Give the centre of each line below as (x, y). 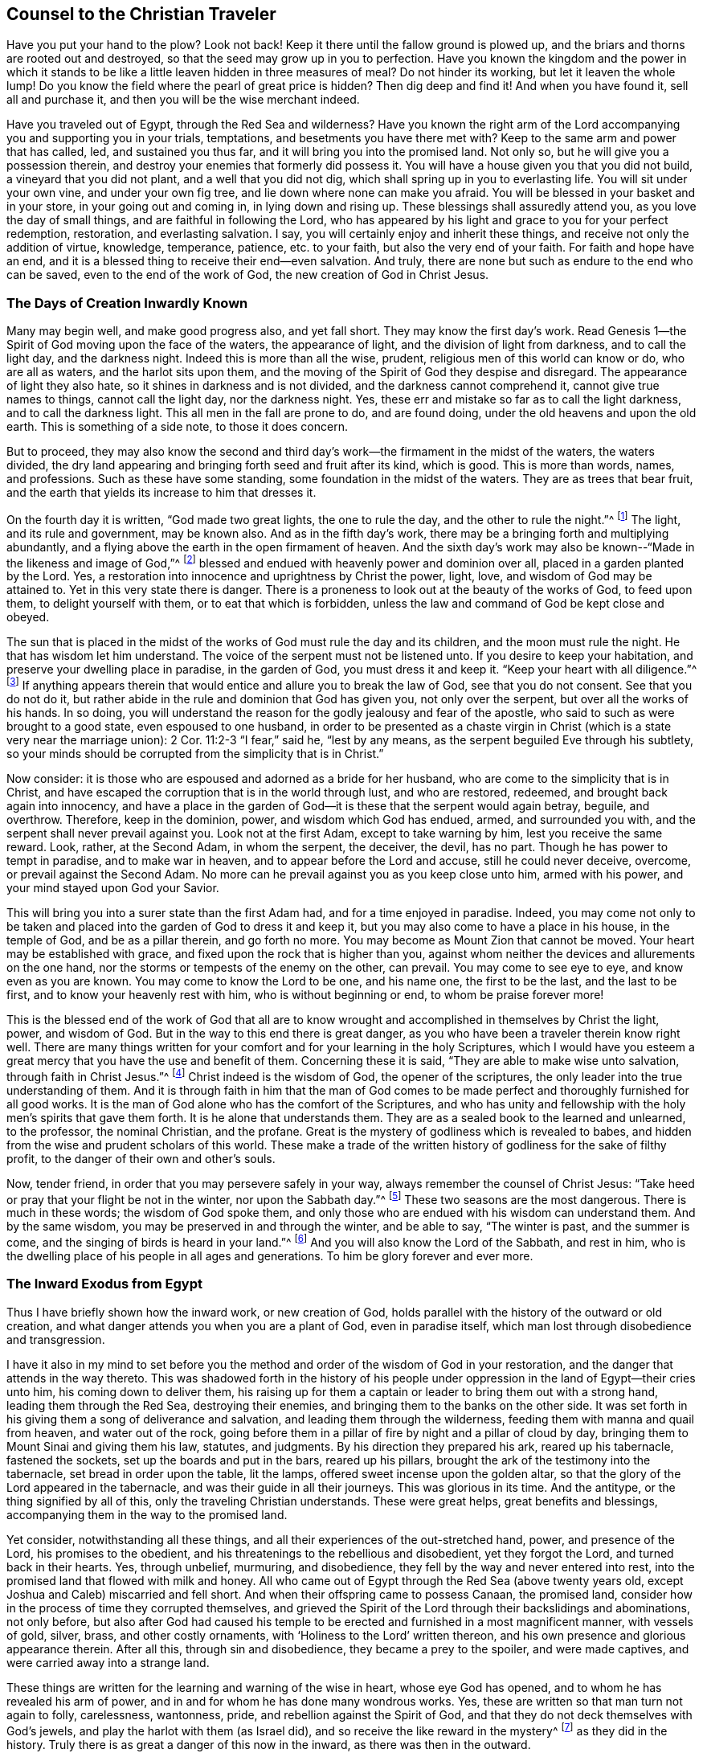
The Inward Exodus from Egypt (105, 1284)
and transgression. (56, 1339)
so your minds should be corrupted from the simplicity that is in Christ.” (195, 754)
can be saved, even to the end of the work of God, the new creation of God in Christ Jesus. (248, 275)
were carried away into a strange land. (108, 1662)
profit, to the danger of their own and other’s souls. (141, 1158)
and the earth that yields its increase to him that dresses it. (161, 493)
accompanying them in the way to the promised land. (147, 1514)
